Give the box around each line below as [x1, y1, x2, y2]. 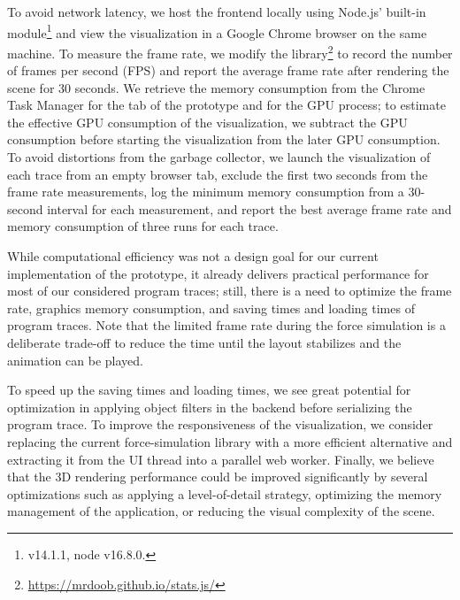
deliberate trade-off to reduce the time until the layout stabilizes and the [7, 334, 402, 351]
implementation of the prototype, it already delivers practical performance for [7, 264, 429, 282]
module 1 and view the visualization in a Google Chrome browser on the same [7, 20, 427, 42]
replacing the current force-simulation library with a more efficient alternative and [7, 432, 453, 450]
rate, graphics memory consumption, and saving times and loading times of [7, 298, 415, 317]
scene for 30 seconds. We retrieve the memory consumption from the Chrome [7, 78, 425, 96]
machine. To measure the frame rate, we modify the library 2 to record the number [7, 41, 453, 62]
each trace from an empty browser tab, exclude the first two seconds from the [7, 165, 428, 183]
